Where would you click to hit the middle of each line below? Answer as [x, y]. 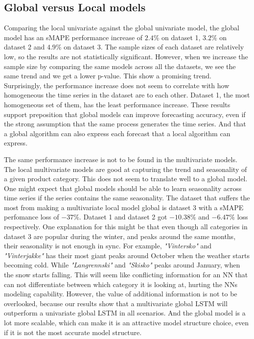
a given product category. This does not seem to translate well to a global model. [126, 179]
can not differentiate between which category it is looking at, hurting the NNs [121, 284]
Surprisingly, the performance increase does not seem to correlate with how [117, 85]
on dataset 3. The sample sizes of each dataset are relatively [154, 47]
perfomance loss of [32, 217]
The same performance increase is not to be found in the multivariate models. [121, 159]
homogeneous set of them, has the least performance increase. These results [117, 104]
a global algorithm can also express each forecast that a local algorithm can [117, 133]
